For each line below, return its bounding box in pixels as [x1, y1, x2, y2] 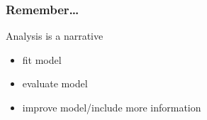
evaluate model [22, 76, 88, 91]
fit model [22, 52, 62, 67]
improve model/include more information [22, 100, 201, 114]
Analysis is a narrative [6, 28, 103, 43]
